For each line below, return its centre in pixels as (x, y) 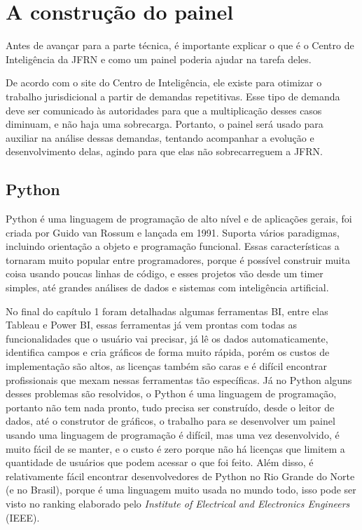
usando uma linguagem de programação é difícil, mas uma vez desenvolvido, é (173, 434)
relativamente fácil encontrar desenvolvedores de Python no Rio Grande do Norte (180, 476)
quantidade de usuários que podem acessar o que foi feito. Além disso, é (160, 462)
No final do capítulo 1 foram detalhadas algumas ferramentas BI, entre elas (167, 311)
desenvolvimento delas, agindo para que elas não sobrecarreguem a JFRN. (164, 151)
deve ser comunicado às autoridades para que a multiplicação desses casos (164, 110)
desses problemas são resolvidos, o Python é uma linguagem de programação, (171, 393)
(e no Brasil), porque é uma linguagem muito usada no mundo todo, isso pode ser (181, 490)
